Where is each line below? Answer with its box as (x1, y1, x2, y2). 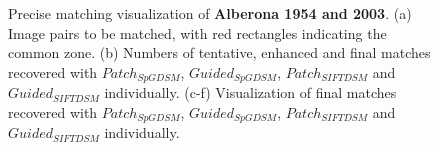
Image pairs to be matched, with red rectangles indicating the (8, 22, 387, 43)
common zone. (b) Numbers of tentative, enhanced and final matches (8, 42, 431, 63)
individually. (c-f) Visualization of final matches (104, 82, 397, 103)
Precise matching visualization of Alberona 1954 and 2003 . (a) (8, 3, 412, 23)
